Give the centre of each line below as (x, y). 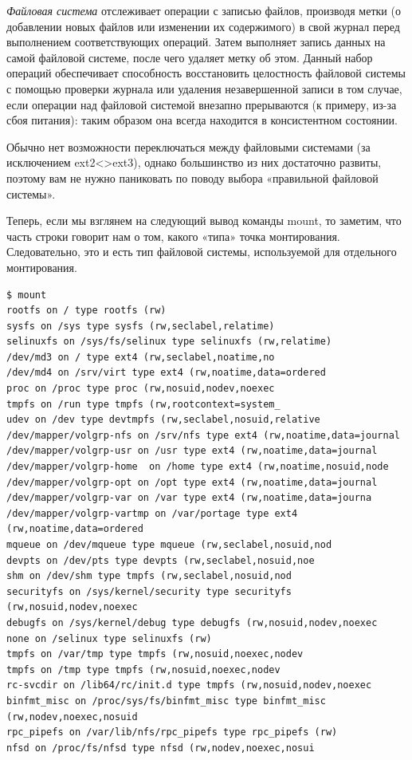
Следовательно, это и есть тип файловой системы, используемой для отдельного (202, 252)
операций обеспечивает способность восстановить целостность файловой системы (206, 73)
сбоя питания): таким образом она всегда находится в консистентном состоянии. (202, 120)
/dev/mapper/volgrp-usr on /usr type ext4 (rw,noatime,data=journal (192, 451)
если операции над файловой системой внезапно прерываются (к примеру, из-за (202, 104)
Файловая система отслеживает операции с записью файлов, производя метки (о (204, 10)
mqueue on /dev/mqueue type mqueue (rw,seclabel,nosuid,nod (169, 545)
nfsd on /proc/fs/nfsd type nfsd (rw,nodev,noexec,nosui (161, 748)
